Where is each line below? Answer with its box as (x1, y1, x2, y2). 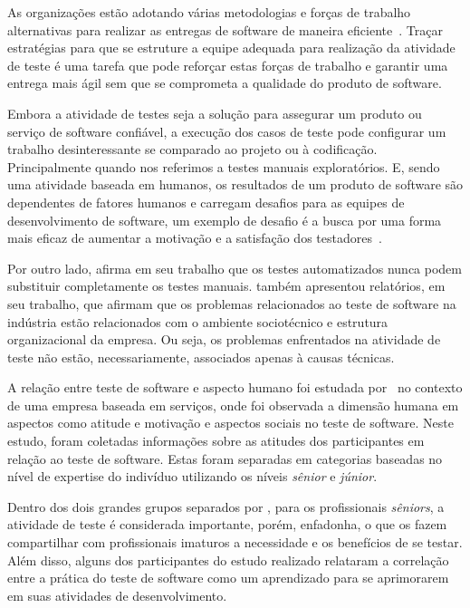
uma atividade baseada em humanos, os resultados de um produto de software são (7, 175, 464, 194)
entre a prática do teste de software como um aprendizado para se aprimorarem (7, 568, 449, 587)
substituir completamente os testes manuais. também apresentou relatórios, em (7, 276, 446, 295)
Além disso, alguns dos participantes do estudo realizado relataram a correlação (7, 550, 449, 569)
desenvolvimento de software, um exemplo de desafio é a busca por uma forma (7, 210, 442, 229)
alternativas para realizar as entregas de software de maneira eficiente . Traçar (7, 20, 443, 39)
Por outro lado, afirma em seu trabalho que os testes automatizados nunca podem (7, 258, 463, 277)
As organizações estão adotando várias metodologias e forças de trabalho (7, 3, 411, 21)
